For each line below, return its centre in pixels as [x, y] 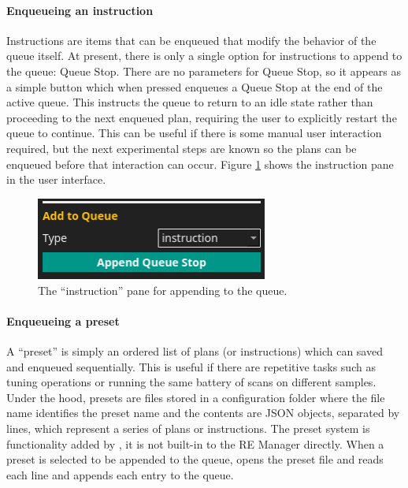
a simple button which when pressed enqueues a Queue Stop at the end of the [195, 86]
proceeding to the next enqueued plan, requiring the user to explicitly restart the [202, 117]
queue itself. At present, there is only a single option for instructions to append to [204, 56]
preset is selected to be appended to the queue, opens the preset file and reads [195, 459]
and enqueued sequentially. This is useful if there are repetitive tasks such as [191, 366]
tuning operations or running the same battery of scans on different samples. [191, 382]
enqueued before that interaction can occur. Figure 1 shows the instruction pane [200, 164]
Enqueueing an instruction [80, 10]
